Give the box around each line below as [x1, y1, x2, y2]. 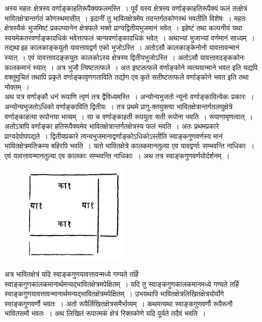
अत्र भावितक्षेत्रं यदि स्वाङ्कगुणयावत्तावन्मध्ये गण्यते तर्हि [5, 269, 139, 279]
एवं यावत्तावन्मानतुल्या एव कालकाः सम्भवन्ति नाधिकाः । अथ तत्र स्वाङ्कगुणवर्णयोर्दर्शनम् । [5, 150, 230, 160]
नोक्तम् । [5, 81, 30, 92]
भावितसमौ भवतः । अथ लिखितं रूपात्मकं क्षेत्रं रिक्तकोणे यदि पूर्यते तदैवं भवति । [5, 308, 206, 318]
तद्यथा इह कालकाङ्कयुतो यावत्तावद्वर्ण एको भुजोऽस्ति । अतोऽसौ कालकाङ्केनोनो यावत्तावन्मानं [5, 42, 239, 53]
